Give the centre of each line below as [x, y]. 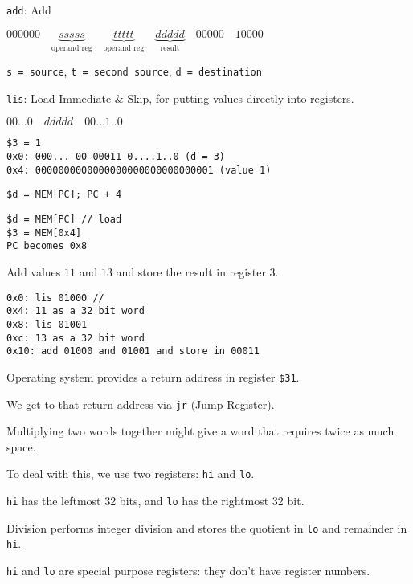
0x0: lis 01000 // [55, 298]
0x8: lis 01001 [47, 324]
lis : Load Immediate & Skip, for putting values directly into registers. [180, 98]
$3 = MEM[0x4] [44, 233]
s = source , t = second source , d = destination [134, 71]
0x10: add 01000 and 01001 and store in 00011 [133, 351]
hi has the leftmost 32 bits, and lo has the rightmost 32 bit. [155, 501]
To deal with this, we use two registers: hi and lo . [131, 474]
